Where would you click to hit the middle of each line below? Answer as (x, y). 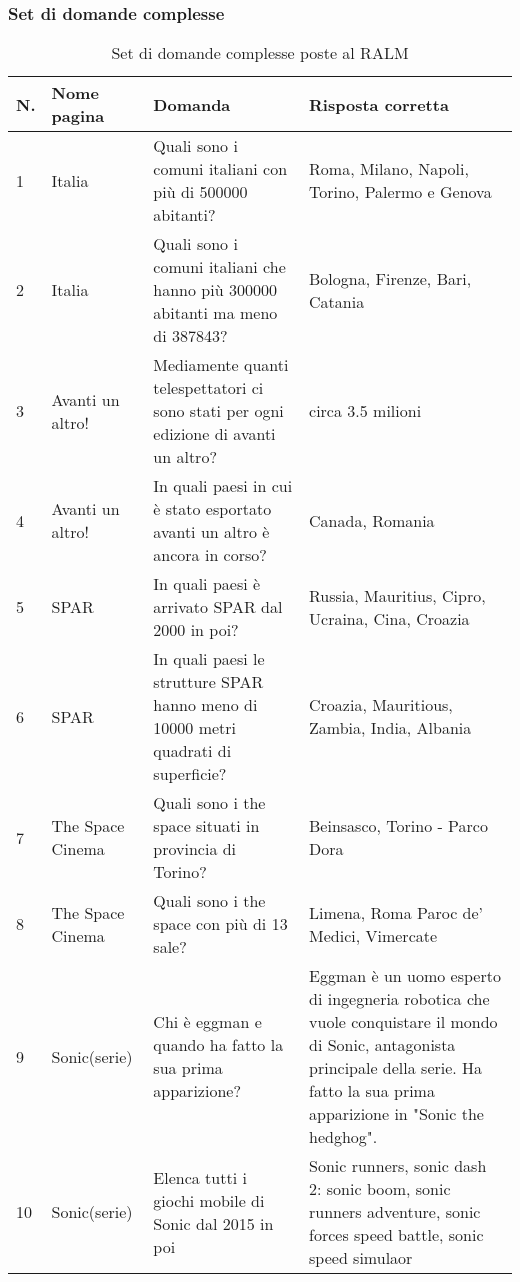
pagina (78, 116)
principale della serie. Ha (396, 1068)
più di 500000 (200, 192)
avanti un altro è (211, 532)
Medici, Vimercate (373, 935)
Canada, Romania (372, 520)
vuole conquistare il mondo (403, 1022)
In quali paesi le (209, 659)
